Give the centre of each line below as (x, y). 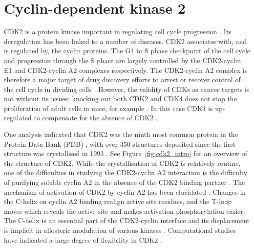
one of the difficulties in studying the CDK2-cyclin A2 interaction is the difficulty (126, 172)
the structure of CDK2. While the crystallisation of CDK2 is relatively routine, (122, 163)
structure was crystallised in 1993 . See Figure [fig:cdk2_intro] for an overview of (126, 153)
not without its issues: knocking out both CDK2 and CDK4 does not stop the (120, 99)
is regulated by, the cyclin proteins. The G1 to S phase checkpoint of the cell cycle (127, 51)
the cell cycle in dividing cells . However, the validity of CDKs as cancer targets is (127, 89)
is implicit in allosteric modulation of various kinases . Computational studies (120, 230)
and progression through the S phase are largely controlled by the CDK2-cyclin (123, 60)
